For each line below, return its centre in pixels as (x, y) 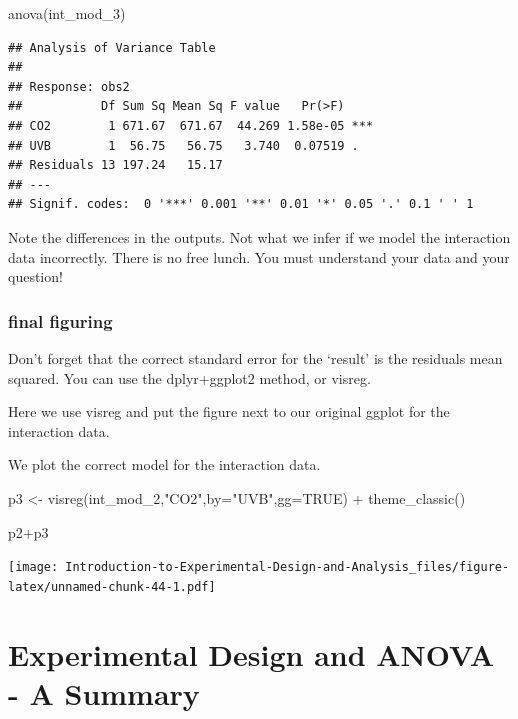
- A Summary (104, 692)
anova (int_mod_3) (67, 13)
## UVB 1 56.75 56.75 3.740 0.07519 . (183, 145)
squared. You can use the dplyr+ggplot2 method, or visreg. (189, 377)
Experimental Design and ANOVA (251, 653)
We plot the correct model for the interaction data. (164, 464)
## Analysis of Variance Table (112, 47)
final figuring (60, 320)
